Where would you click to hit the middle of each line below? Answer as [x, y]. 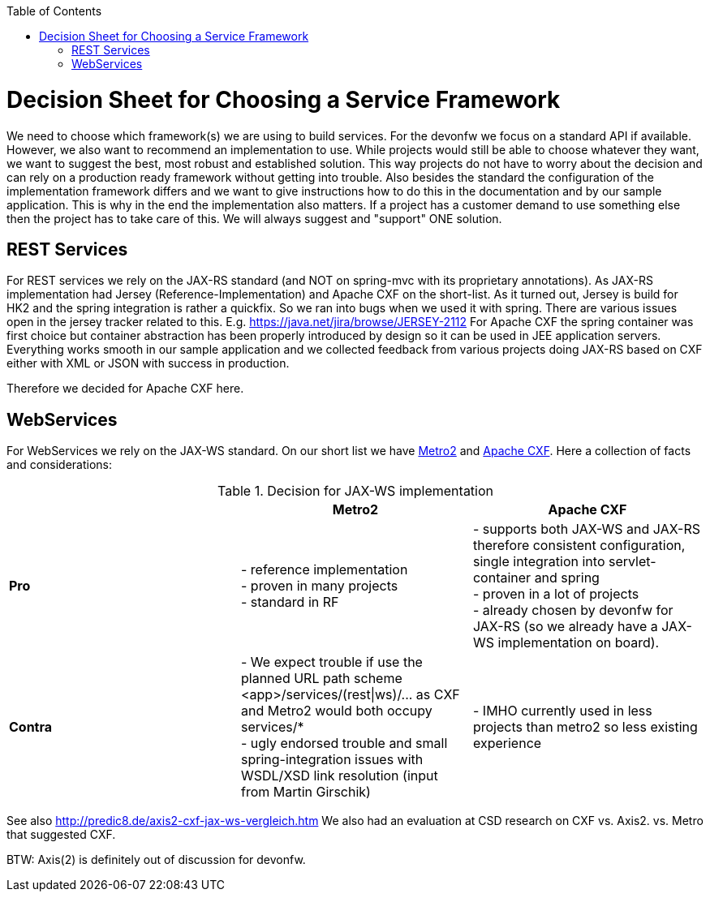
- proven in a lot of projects [556, 594]
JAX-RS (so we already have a [565, 627]
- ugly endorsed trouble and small [344, 743]
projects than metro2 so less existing [585, 727]
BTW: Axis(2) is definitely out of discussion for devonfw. [156, 860]
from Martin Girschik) [306, 792]
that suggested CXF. [61, 835]
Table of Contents [54, 11]
